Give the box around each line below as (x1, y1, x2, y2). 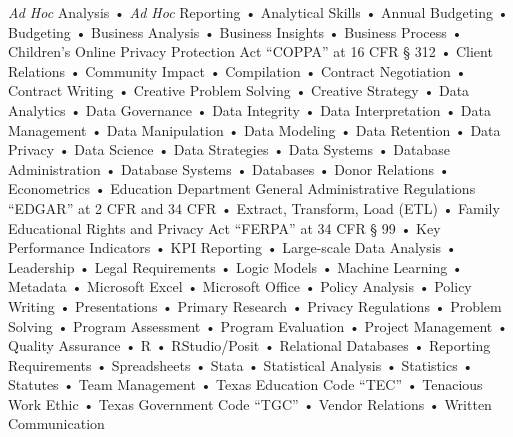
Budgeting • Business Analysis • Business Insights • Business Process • (8, 21, 463, 42)
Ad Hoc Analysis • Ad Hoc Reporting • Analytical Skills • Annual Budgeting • (8, 2, 509, 22)
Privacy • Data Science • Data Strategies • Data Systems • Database (8, 139, 450, 160)
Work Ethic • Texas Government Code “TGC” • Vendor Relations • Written (8, 393, 492, 414)
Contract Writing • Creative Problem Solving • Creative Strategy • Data (8, 80, 470, 101)
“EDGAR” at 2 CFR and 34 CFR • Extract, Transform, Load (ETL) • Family (8, 197, 500, 218)
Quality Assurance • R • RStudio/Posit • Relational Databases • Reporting (8, 335, 491, 356)
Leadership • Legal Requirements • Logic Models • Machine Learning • (8, 256, 463, 277)
